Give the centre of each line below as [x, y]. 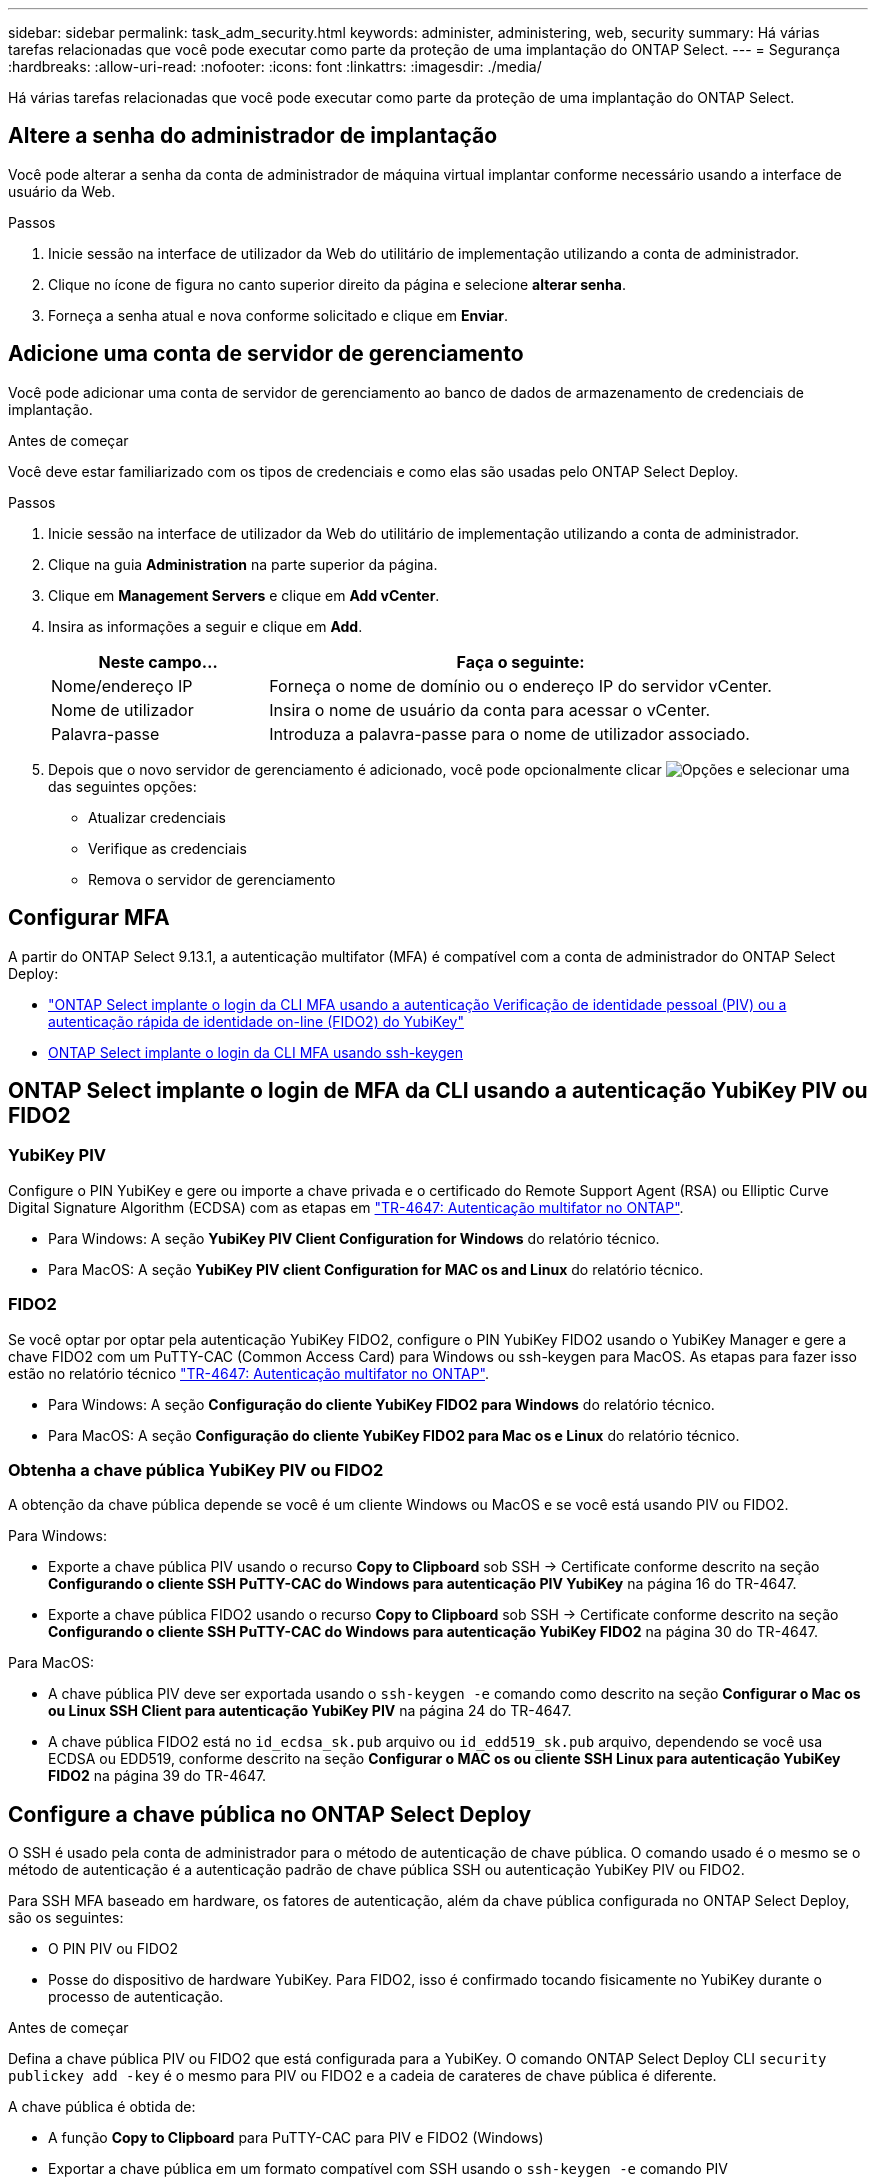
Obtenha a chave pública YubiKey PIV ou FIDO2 [196, 1469]
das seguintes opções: [122, 786]
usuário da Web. [62, 191]
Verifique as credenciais [167, 848]
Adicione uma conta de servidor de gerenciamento [266, 354]
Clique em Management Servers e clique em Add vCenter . [244, 595]
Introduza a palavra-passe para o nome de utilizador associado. [509, 733]
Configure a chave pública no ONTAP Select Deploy [270, 1814]
